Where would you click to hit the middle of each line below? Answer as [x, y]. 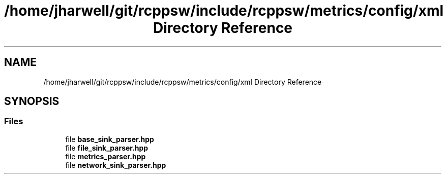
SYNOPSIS [32, 101]
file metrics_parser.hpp [106, 156]
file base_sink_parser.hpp [110, 139]
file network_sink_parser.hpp [116, 165]
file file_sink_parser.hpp [107, 148]
